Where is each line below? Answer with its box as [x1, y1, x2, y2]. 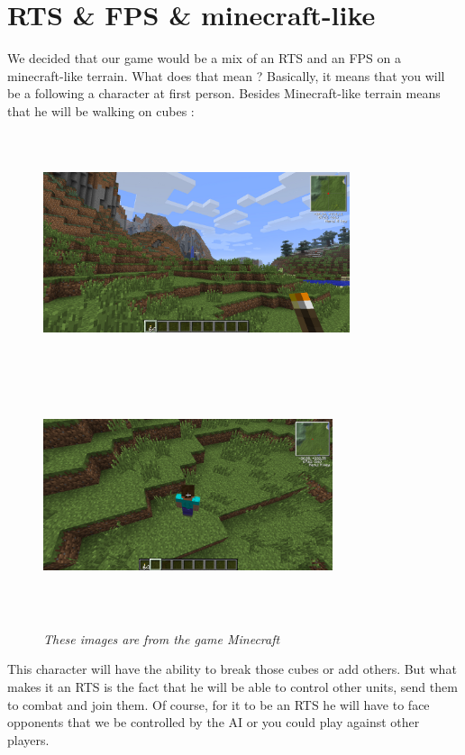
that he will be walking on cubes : [7, 101, 195, 120]
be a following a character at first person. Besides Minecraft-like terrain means [7, 84, 441, 103]
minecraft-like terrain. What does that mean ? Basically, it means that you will [7, 66, 445, 85]
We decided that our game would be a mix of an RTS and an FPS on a [7, 49, 401, 68]
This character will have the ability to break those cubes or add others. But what [7, 659, 457, 678]
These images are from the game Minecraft [43, 629, 280, 648]
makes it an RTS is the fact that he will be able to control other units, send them [7, 678, 458, 696]
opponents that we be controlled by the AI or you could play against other [7, 713, 420, 732]
